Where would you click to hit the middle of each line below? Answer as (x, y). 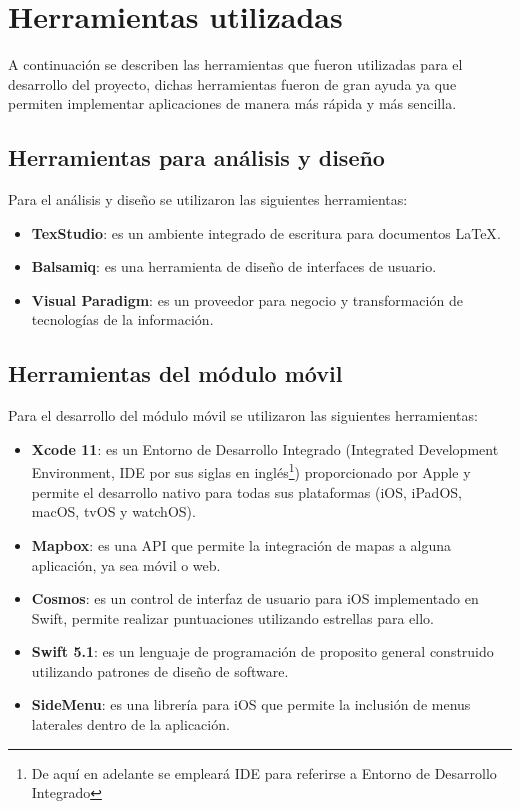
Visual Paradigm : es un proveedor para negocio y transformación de (247, 299)
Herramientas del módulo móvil (175, 373)
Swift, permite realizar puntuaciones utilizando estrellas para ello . (232, 617)
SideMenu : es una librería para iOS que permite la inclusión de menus (251, 704)
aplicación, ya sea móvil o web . (126, 564)
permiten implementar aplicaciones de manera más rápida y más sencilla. (232, 103)
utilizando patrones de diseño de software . (160, 670)
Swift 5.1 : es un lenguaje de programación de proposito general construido (262, 651)
